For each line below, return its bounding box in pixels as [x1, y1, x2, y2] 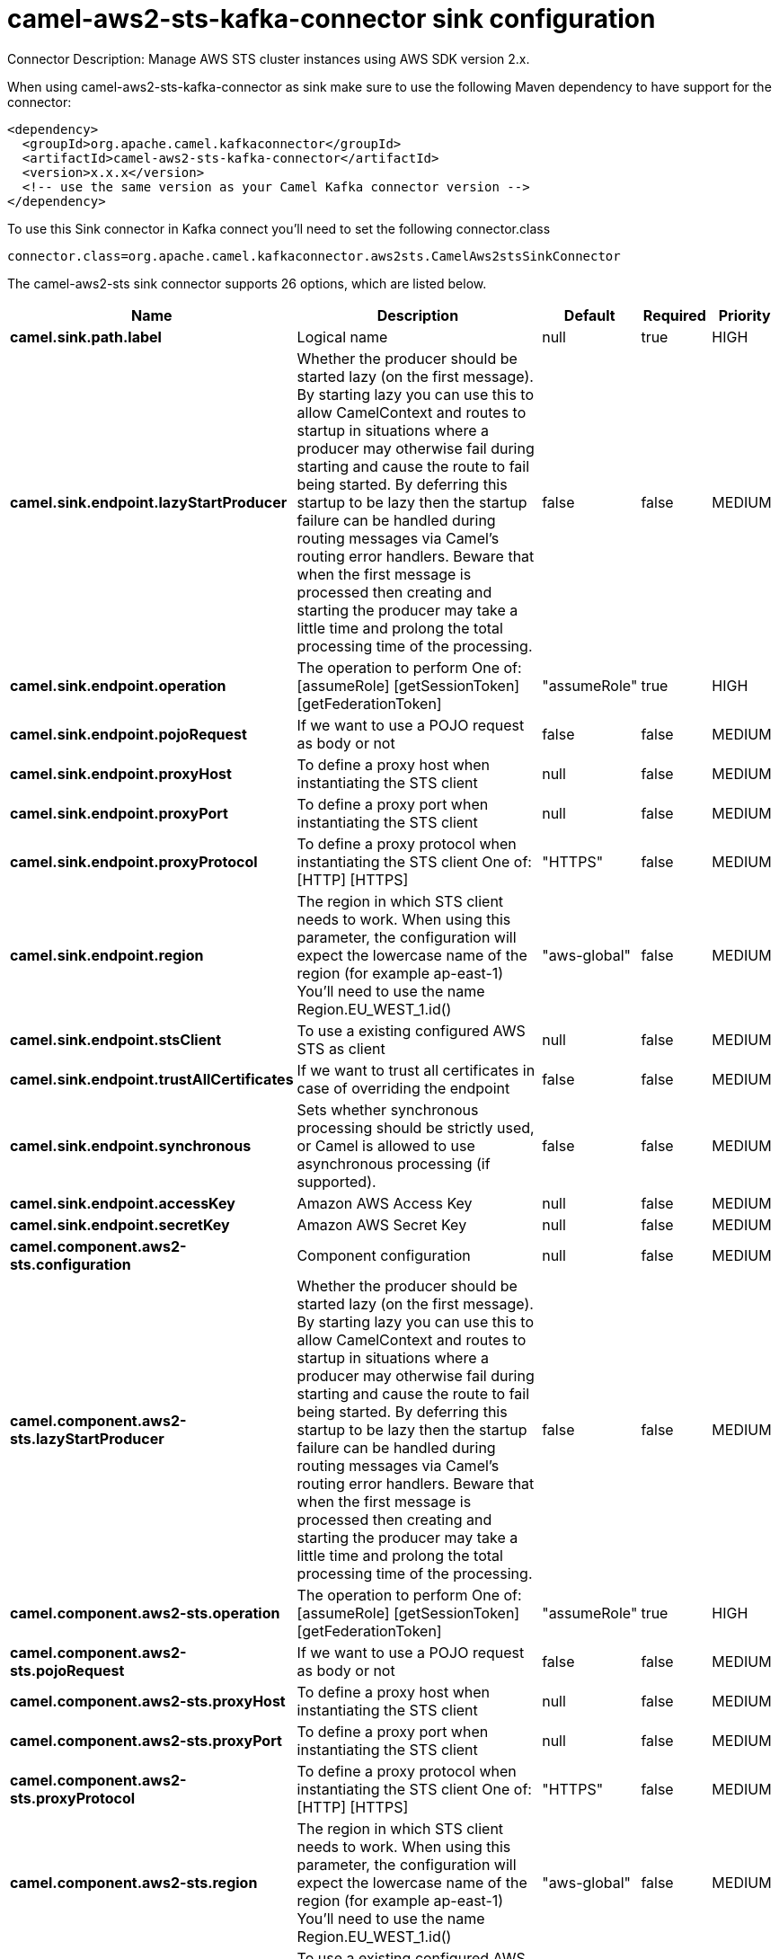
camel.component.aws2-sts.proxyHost [10, 1691, 286, 1710]
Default [563, 306, 615, 324]
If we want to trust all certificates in [297, 1060, 536, 1079]
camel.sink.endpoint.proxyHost [10, 764, 232, 783]
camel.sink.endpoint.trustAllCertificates [10, 1069, 294, 1088]
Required [642, 306, 706, 324]
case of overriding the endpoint [297, 1078, 510, 1097]
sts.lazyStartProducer [10, 1429, 164, 1448]
